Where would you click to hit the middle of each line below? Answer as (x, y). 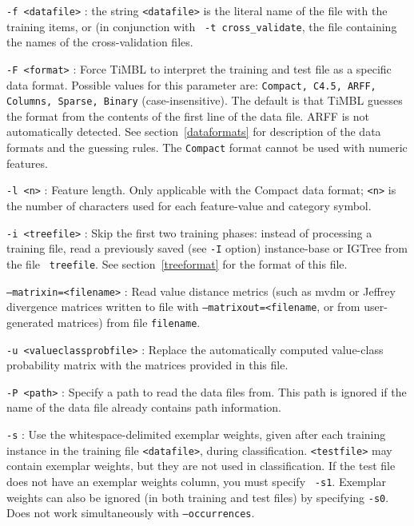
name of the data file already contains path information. (144, 407)
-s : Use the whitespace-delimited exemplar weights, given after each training (196, 434)
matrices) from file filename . (129, 322)
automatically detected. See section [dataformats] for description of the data (194, 131)
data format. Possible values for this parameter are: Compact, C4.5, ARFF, (191, 84)
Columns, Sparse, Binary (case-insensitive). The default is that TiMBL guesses (205, 100)
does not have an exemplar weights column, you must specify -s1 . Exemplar (196, 481)
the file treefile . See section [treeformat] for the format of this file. (177, 263)
